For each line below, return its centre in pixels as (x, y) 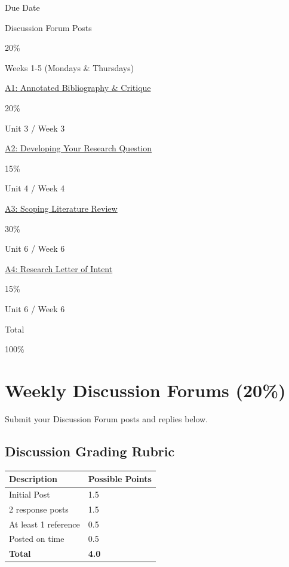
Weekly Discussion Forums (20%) (145, 390)
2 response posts (39, 509)
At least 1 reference (44, 524)
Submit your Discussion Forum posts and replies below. (107, 418)
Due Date (22, 7)
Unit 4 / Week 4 (35, 188)
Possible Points (120, 479)
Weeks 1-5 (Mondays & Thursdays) (70, 67)
